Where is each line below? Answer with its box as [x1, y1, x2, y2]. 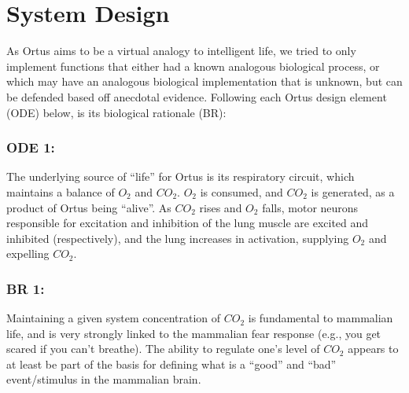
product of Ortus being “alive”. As [6, 199, 171, 215]
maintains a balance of [6, 183, 115, 200]
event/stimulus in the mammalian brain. [6, 371, 201, 387]
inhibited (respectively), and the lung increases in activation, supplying [6, 230, 349, 246]
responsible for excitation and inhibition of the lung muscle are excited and [6, 215, 369, 231]
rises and [199, 199, 242, 215]
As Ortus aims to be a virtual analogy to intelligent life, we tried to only [6, 42, 356, 59]
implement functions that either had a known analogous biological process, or [6, 57, 380, 74]
